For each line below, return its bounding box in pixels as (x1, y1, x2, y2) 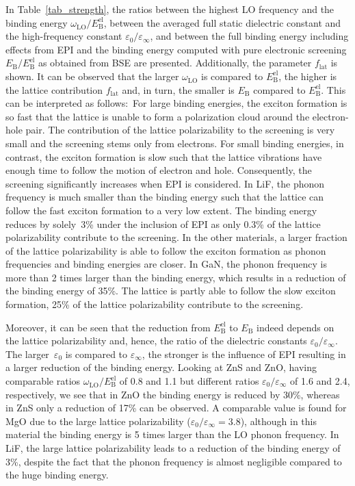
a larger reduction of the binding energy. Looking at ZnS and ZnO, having (5, 360, 317, 374)
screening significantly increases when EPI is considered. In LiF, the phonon (5, 176, 325, 190)
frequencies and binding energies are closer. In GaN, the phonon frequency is (5, 257, 328, 271)
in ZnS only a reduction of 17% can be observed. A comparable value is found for (5, 400, 347, 415)
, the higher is (278, 68, 337, 83)
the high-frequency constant (5, 29, 122, 43)
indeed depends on (257, 320, 334, 334)
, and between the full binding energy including (150, 29, 349, 43)
